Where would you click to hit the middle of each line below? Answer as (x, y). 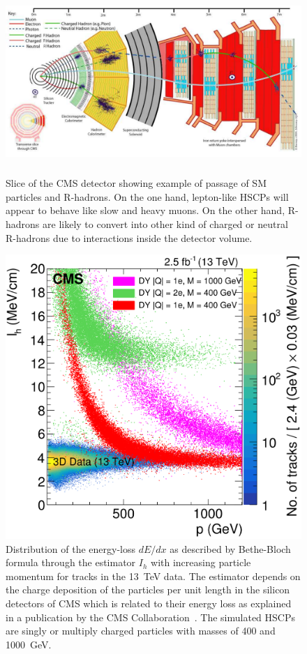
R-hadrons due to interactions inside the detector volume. (129, 237)
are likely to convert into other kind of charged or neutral (165, 223)
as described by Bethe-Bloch (230, 548)
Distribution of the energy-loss (71, 548)
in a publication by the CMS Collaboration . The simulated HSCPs (150, 617)
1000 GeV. (29, 644)
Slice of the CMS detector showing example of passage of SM (136, 183)
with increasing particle (201, 562)
